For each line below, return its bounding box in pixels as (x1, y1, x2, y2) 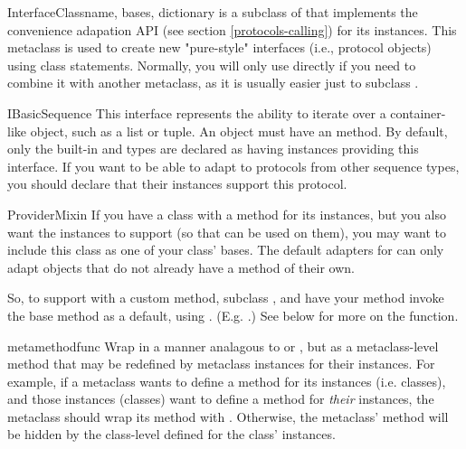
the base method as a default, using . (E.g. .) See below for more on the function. (7, 305, 459, 324)
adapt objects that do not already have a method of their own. (7, 257, 356, 276)
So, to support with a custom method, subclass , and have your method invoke (7, 288, 444, 307)
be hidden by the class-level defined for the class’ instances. (7, 425, 336, 444)
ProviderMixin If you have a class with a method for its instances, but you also (7, 204, 446, 223)
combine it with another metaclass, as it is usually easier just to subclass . (7, 73, 419, 92)
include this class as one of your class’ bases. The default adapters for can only (7, 240, 444, 259)
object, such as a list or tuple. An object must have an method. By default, (30, 121, 448, 140)
